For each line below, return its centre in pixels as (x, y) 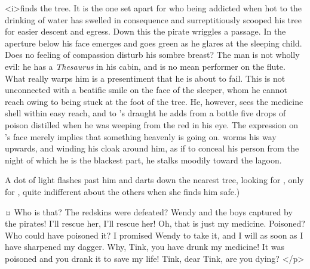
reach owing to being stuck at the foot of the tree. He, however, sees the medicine (154, 101)
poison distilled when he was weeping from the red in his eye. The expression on (151, 124)
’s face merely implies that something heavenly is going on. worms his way (141, 136)
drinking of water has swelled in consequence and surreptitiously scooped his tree (153, 19)
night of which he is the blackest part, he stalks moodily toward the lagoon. (143, 160)
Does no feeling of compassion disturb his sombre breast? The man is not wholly (152, 55)
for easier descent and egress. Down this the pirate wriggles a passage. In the (145, 31)
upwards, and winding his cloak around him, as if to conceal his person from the (152, 148)
